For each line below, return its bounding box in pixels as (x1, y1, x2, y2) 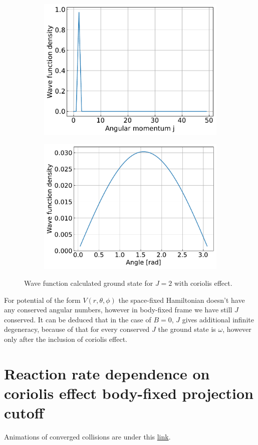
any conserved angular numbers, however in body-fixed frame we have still (4, 304, 232, 315)
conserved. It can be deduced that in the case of (4, 314, 151, 324)
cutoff (4, 402, 44, 423)
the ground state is (158, 324, 216, 334)
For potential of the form (4, 294, 81, 305)
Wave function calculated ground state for (24, 278, 153, 288)
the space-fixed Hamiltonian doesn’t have (118, 294, 245, 305)
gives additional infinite (182, 314, 254, 324)
